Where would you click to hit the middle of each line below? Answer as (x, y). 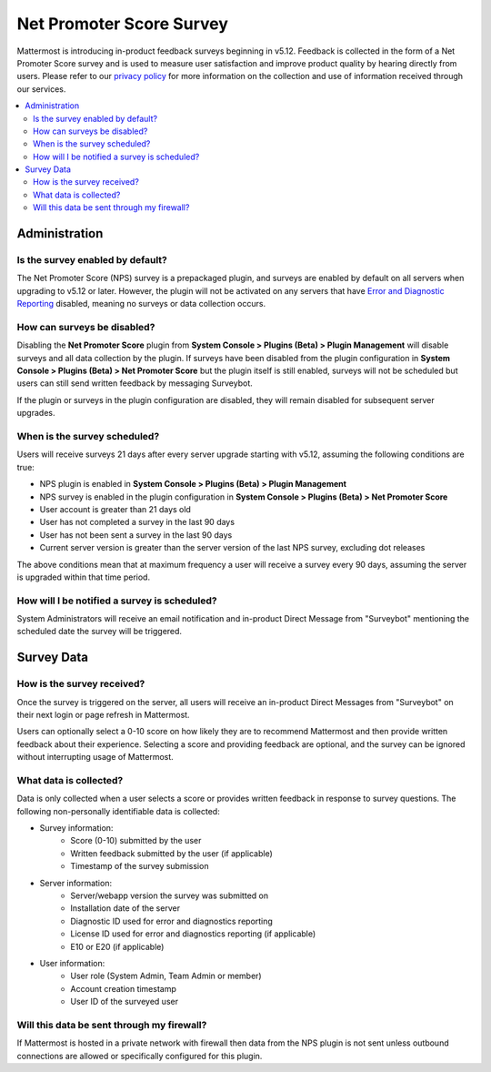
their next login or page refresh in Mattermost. (103, 715)
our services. (41, 89)
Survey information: (76, 828)
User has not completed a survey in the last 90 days (137, 522)
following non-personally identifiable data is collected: (118, 811)
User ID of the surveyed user (125, 1002)
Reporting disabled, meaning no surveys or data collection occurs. (141, 304)
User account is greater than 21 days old (115, 509)
